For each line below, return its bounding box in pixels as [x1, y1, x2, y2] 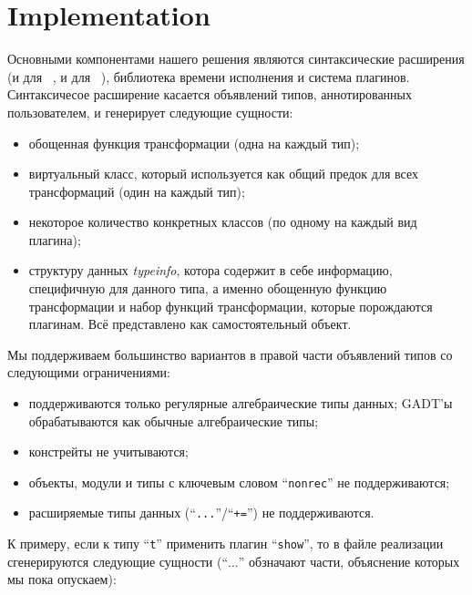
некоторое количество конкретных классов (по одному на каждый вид [28, 212, 417, 231]
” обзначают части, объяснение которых [238, 551, 460, 570]
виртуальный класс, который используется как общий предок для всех [28, 164, 418, 183]
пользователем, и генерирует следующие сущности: [7, 102, 293, 121]
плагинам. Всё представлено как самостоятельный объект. [28, 314, 352, 333]
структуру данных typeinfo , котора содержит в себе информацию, [28, 261, 393, 280]
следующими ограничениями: [7, 363, 170, 382]
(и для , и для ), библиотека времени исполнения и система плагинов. [7, 67, 410, 86]
